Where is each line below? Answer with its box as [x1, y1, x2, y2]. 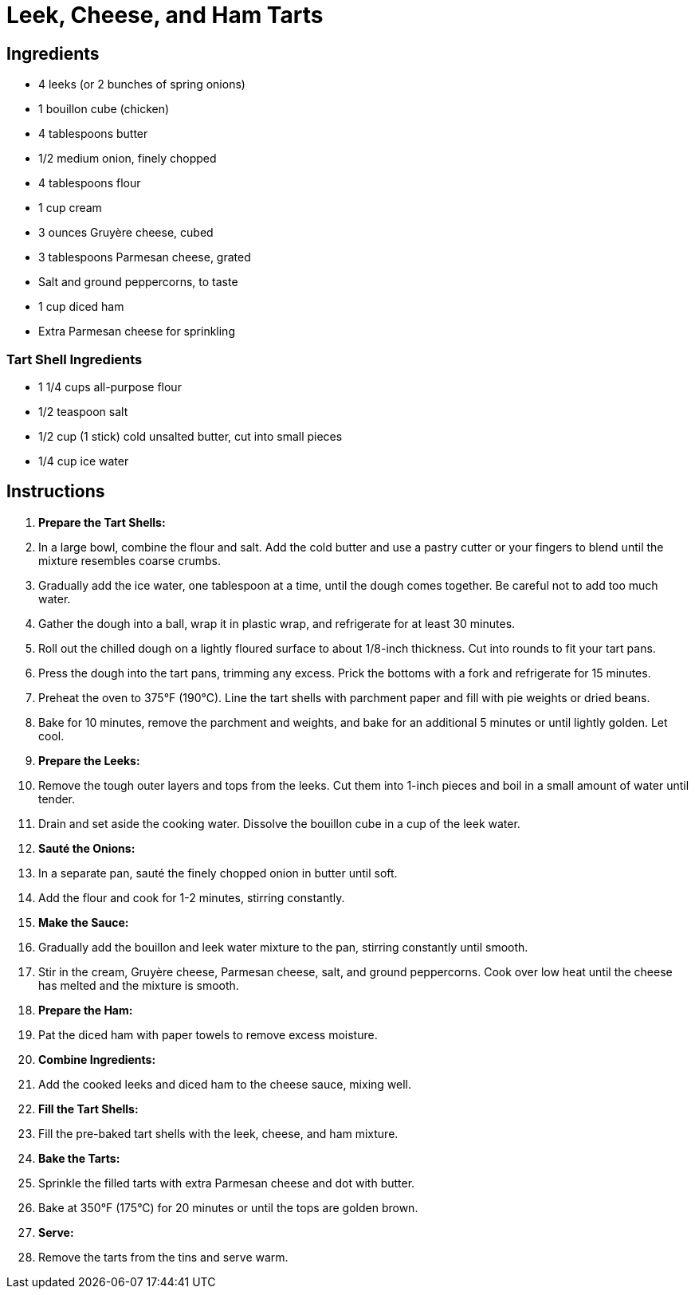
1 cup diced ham [38, 300, 124, 314]
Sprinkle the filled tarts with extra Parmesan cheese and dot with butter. [38, 1175, 415, 1190]
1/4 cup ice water [38, 453, 129, 468]
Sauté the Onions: [38, 841, 135, 855]
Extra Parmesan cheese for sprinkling [38, 324, 235, 339]
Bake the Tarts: [38, 1151, 120, 1165]
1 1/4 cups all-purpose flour [38, 379, 182, 394]
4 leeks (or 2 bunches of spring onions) [38, 77, 245, 92]
